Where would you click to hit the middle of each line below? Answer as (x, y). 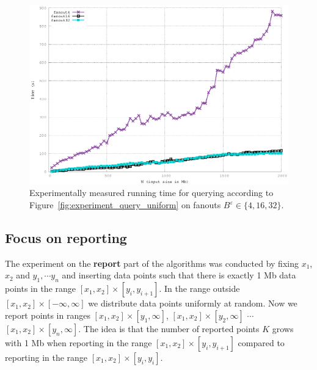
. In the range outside (199, 288)
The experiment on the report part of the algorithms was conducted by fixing (152, 263)
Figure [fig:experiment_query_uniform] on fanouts (125, 205)
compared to (261, 342)
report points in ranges (48, 315)
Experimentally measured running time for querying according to (151, 193)
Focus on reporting (66, 238)
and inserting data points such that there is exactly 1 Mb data (179, 275)
